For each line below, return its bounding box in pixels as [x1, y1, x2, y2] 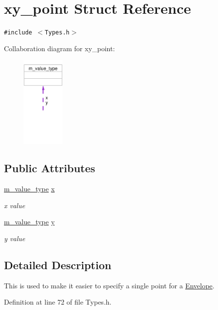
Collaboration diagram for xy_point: [4, 43, 115, 53]
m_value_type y [4, 217, 55, 227]
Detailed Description [4, 257, 112, 272]
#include [4, 29, 32, 36]
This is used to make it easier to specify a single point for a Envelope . [4, 280, 215, 290]
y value [4, 233, 25, 243]
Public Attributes [4, 160, 95, 176]
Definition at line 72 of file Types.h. [4, 297, 112, 307]
